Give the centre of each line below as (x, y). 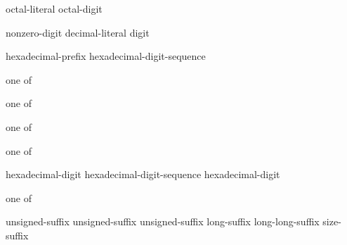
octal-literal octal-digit (54, 8)
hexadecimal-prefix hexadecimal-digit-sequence (106, 56)
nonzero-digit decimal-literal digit (78, 32)
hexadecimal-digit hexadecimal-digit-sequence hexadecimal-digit (143, 174)
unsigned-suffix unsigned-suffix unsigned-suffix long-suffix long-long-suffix (163, 221)
